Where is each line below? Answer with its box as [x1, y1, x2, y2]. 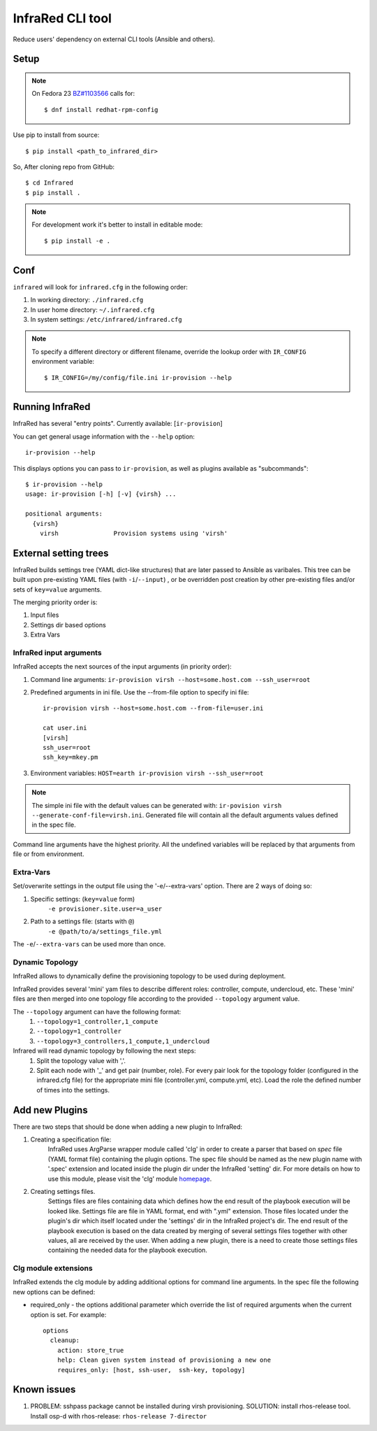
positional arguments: [25, 510, 103, 518]
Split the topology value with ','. [36, 1056, 126, 1065]
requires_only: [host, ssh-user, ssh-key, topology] [57, 1366, 246, 1374]
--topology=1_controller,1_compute [36, 1018, 158, 1025]
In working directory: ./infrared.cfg [30, 296, 144, 304]
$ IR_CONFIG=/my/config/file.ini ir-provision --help [44, 373, 232, 381]
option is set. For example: [30, 1310, 107, 1318]
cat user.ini [43, 724, 87, 732]
